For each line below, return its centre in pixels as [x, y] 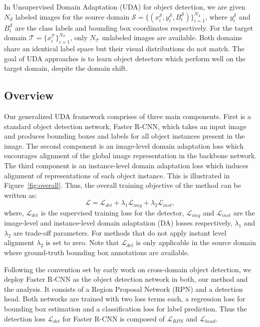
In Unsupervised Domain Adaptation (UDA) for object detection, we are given [125, 7]
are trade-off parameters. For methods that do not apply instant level [120, 232]
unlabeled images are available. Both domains [172, 37]
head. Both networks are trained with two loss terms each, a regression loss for [125, 299]
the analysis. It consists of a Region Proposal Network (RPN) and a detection [123, 289]
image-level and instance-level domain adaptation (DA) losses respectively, [118, 223]
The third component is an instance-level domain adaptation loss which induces [126, 165]
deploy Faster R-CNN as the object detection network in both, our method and [126, 279]
